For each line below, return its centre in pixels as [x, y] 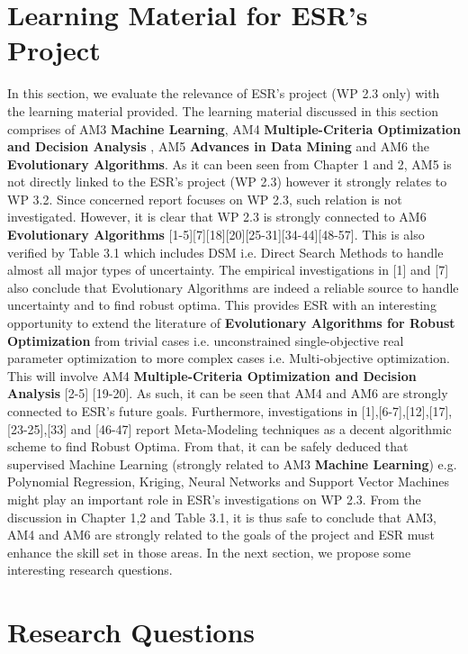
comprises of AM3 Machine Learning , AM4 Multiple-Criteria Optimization [234, 128]
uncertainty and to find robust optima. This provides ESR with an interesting [222, 305]
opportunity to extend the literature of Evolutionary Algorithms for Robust [231, 323]
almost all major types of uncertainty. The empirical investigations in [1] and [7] [228, 270]
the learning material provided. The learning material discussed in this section [223, 110]
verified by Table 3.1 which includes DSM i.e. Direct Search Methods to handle [225, 252]
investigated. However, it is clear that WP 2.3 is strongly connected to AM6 [217, 217]
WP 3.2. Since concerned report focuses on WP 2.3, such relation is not [205, 199]
